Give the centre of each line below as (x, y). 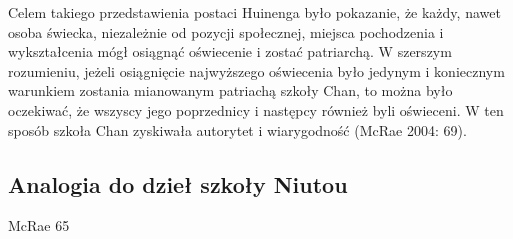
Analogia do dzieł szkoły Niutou (178, 183)
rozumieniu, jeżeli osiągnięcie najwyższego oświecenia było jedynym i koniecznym (256, 70)
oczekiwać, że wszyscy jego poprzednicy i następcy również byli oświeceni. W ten (256, 109)
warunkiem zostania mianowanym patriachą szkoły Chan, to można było (230, 90)
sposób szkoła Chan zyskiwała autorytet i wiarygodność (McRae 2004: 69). (237, 129)
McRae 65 (39, 225)
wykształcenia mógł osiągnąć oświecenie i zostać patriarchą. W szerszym (230, 51)
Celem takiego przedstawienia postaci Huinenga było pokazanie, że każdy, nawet (254, 12)
